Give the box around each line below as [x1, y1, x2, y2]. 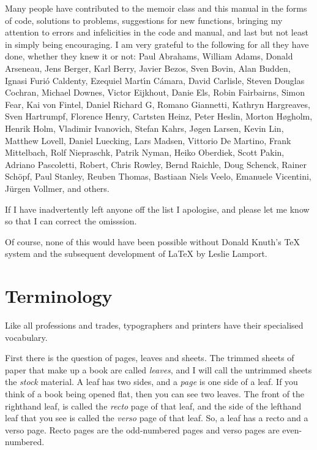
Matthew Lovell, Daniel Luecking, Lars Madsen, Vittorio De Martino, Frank [5, 134, 291, 147]
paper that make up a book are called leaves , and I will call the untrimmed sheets [5, 363, 312, 376]
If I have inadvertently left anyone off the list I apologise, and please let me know [5, 202, 310, 215]
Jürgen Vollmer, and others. [5, 181, 110, 194]
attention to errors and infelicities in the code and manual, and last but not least [5, 26, 308, 39]
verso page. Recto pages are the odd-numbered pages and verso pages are [5, 423, 280, 436]
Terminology [5, 283, 113, 308]
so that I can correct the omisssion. [5, 215, 137, 227]
